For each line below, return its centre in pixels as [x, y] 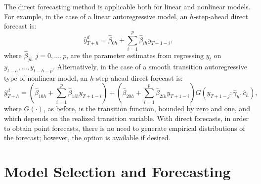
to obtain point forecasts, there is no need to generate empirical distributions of [125, 128]
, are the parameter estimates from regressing [135, 55]
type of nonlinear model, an [46, 77]
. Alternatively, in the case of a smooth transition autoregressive [150, 66]
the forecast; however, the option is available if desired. [87, 138]
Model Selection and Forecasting [117, 171]
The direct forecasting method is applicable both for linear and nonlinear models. [127, 6]
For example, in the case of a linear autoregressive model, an [96, 16]
